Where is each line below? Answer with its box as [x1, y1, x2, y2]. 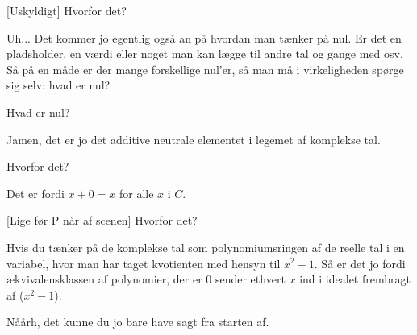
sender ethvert [215, 271, 286, 287]
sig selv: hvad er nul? [6, 77, 111, 93]
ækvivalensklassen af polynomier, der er [6, 271, 202, 287]
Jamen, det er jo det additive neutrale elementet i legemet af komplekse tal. [6, 130, 381, 147]
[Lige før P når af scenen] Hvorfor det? [6, 212, 198, 229]
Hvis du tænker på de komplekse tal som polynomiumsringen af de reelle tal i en [6, 238, 405, 255]
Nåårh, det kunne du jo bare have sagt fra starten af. [6, 313, 269, 330]
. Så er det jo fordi [314, 254, 406, 271]
